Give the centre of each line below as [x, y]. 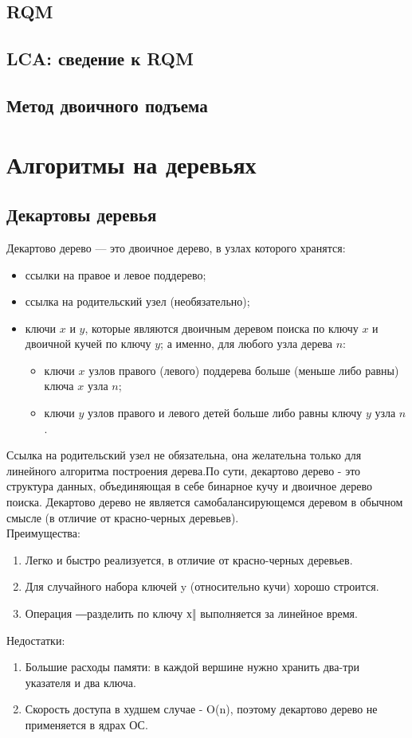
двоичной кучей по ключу [88, 344]
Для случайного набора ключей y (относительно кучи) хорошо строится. [202, 586]
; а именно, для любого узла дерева [247, 344]
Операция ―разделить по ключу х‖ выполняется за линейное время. [191, 613]
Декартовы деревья [82, 215]
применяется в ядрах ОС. [86, 724]
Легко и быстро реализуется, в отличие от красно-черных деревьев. [189, 559]
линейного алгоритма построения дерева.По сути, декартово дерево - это [184, 470]
